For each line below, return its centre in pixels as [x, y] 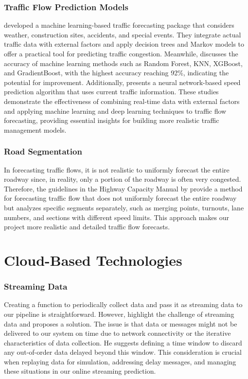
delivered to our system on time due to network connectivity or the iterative [117, 333]
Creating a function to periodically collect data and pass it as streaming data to [123, 304]
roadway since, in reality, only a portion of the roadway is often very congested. [123, 179]
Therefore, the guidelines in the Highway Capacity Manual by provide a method [123, 188]
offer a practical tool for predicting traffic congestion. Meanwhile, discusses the [121, 53]
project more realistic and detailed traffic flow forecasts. [87, 227]
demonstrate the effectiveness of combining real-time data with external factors [122, 101]
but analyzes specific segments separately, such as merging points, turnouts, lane [124, 207]
